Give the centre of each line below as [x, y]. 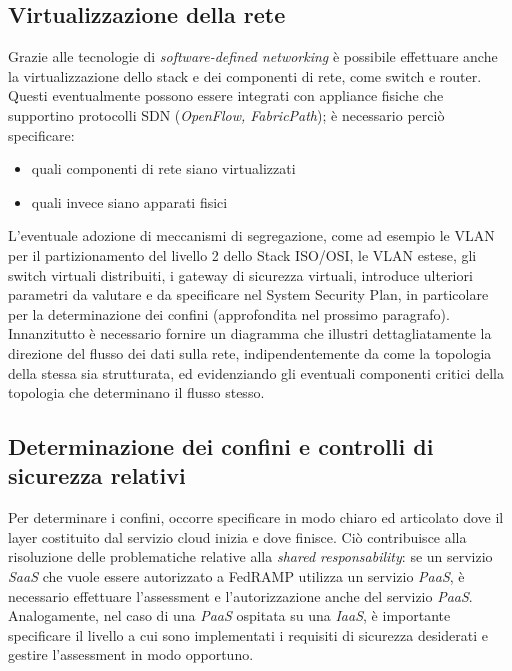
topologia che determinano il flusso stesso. [136, 392]
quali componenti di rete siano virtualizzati [163, 168]
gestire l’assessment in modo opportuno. [131, 654]
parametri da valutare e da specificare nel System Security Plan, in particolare [248, 294]
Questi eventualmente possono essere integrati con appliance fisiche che [226, 95]
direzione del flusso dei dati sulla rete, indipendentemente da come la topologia [250, 352]
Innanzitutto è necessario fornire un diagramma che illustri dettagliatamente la [250, 333]
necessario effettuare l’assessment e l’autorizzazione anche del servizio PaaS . [240, 595]
